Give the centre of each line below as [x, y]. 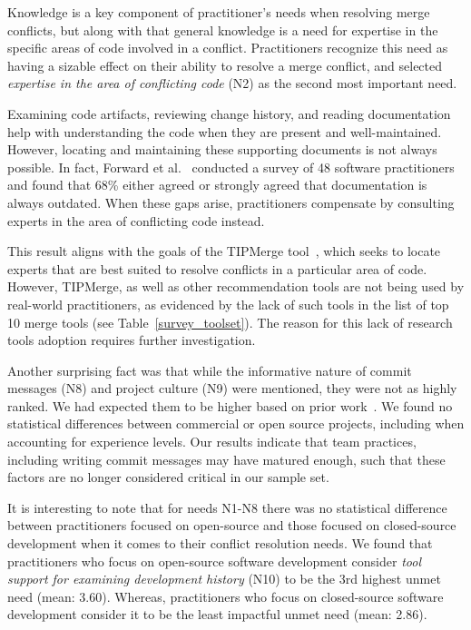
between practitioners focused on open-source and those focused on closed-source [232, 525]
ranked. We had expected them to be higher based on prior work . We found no [230, 405]
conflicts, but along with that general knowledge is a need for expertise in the [223, 30]
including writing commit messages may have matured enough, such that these [226, 459]
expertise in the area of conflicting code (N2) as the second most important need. [232, 83]
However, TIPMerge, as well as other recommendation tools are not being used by [236, 286]
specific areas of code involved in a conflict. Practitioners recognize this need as [228, 48]
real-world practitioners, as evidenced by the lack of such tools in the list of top [228, 304]
